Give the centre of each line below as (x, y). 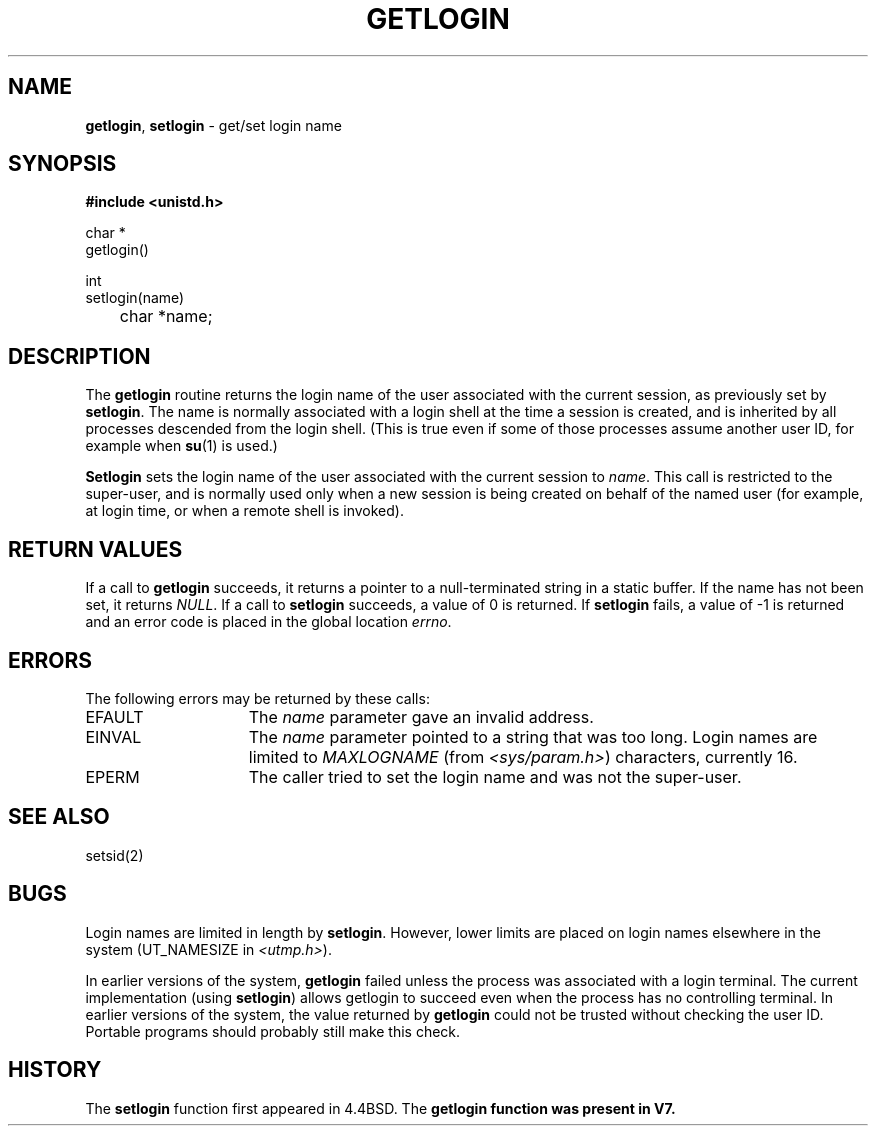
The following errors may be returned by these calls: (257, 698)
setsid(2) (114, 855)
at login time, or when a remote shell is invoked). (244, 511)
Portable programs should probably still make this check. (273, 1031)
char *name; (166, 316)
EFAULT (114, 716)
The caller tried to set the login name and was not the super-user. (495, 776)
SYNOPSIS (62, 164)
